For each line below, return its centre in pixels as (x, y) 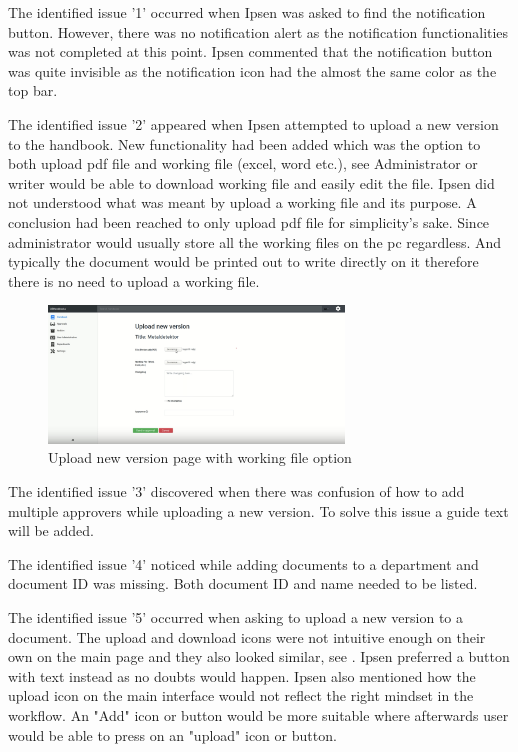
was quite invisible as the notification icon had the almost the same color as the (252, 70)
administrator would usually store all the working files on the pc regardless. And (255, 241)
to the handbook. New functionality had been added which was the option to (244, 143)
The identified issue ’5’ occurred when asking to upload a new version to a (236, 617)
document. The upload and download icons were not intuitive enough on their (247, 636)
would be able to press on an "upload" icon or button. (172, 734)
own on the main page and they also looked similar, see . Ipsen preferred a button (259, 656)
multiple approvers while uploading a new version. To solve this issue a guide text (258, 510)
